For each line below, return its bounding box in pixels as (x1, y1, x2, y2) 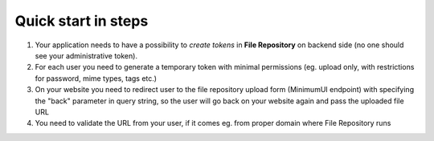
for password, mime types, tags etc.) (35, 73, 157, 83)
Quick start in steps (14, 12, 149, 30)
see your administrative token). (35, 50, 138, 60)
